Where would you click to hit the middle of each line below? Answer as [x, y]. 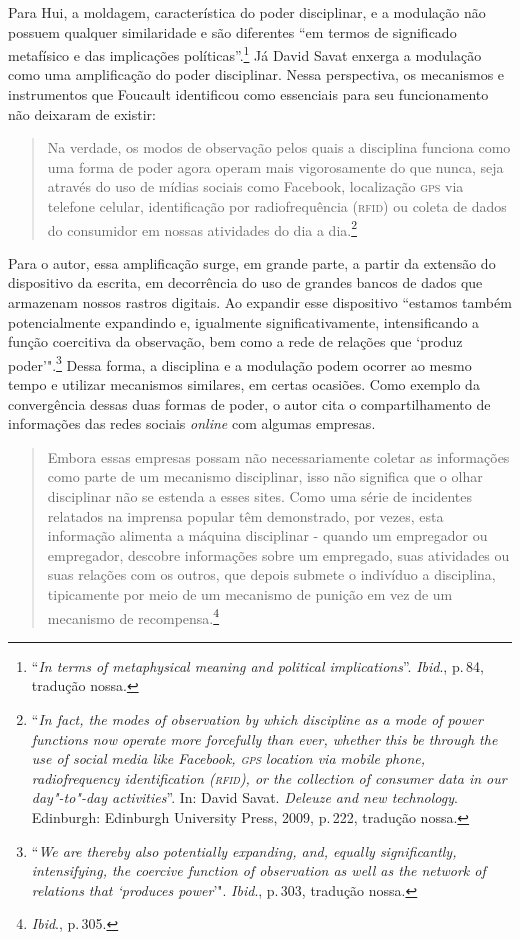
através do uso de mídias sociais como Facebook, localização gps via [255, 186]
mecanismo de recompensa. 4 [133, 616]
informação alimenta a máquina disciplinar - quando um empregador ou [267, 535]
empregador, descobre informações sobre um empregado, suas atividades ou [278, 554]
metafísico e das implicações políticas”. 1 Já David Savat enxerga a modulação [245, 53]
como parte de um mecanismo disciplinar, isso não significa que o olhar [265, 476]
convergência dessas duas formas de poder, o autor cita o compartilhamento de [249, 403]
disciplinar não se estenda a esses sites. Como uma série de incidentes [260, 496]
